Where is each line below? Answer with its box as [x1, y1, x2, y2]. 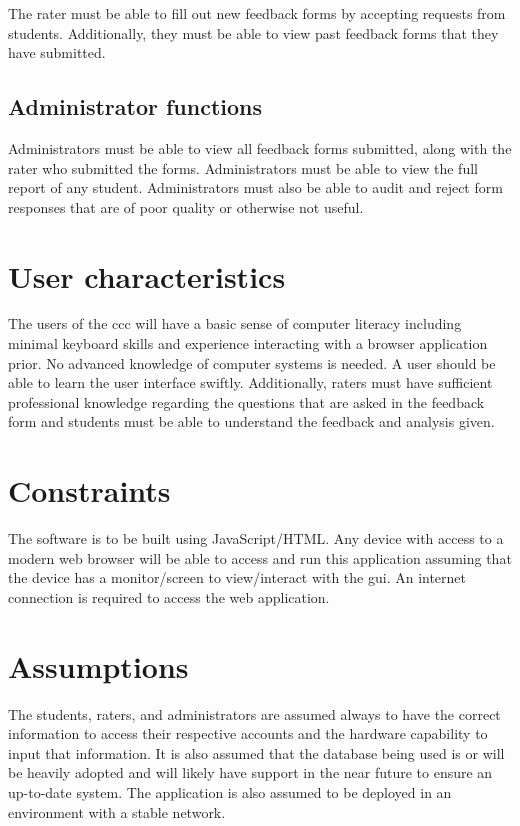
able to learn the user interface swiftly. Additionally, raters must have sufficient [8, 372, 493, 393]
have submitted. [8, 42, 106, 63]
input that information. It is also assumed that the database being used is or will [8, 742, 505, 763]
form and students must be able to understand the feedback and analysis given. [8, 411, 495, 432]
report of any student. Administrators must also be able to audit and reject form [8, 177, 503, 198]
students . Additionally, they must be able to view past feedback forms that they [8, 22, 499, 43]
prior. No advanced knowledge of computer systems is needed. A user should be [8, 352, 496, 373]
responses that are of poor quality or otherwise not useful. [8, 196, 364, 217]
